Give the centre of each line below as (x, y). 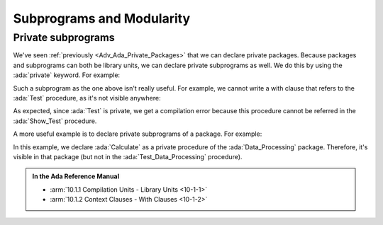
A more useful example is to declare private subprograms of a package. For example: (138, 134)
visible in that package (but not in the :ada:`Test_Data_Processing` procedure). (128, 156)
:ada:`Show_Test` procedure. (55, 121)
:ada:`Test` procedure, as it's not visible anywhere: (87, 98)
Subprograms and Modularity (102, 18)
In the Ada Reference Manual (76, 176)
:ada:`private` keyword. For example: (67, 75)
